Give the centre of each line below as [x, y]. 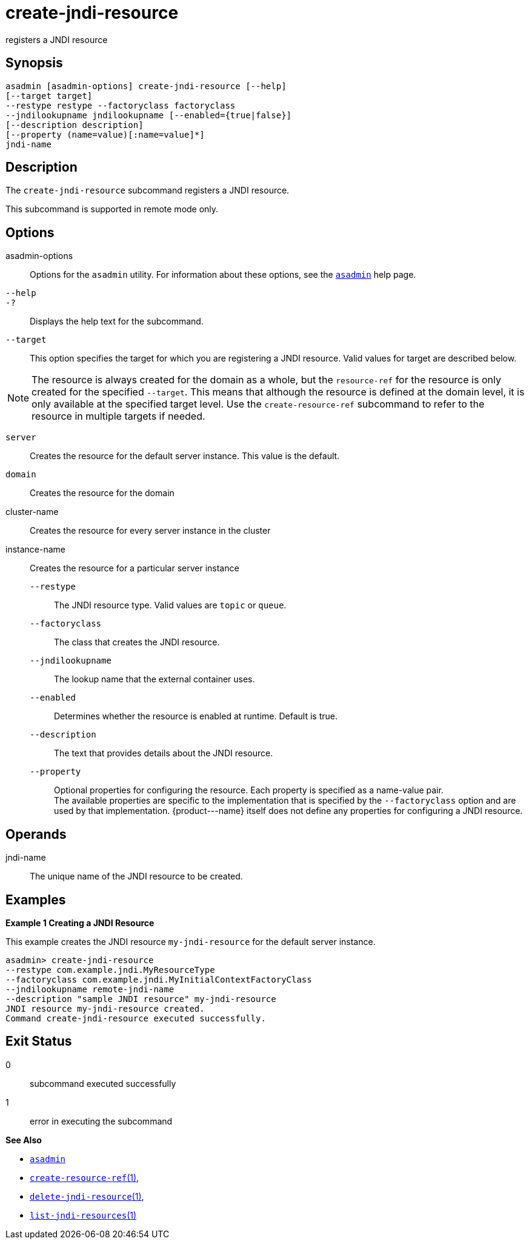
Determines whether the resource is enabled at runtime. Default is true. [196, 716]
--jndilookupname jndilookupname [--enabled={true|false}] [149, 115]
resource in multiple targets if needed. [118, 416]
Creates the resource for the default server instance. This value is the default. [185, 456]
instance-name [35, 550]
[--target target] [49, 96]
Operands [36, 834]
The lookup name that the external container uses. [155, 679]
